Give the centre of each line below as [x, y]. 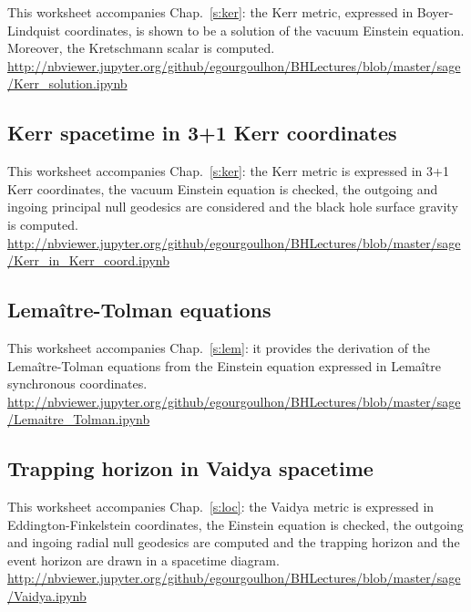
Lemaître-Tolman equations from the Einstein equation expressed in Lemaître [224, 365]
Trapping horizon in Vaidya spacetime [190, 468]
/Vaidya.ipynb [47, 596]
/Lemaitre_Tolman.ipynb [79, 419]
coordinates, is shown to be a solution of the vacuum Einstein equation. [264, 30]
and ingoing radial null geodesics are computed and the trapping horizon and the [234, 542]
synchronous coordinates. [77, 384]
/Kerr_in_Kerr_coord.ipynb [88, 260]
